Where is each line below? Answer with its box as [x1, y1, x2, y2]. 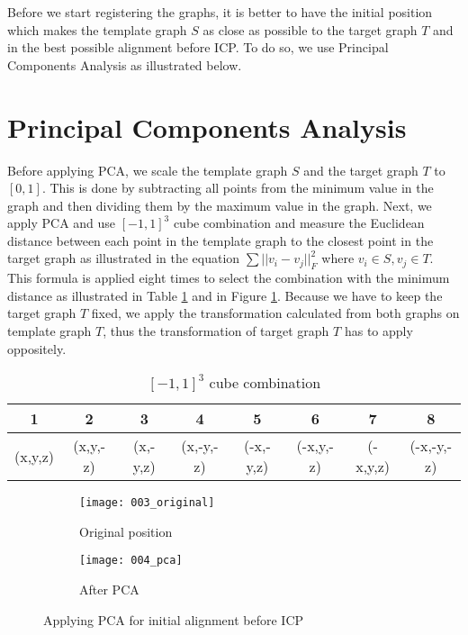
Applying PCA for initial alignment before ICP [43, 610, 304, 629]
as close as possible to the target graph [202, 20, 418, 39]
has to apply [344, 322, 413, 340]
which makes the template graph [7, 20, 187, 39]
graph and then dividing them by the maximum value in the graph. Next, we [7, 195, 432, 214]
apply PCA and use [7, 213, 116, 232]
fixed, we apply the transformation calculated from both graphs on [91, 304, 460, 322]
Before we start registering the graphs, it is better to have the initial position [7, 3, 433, 21]
